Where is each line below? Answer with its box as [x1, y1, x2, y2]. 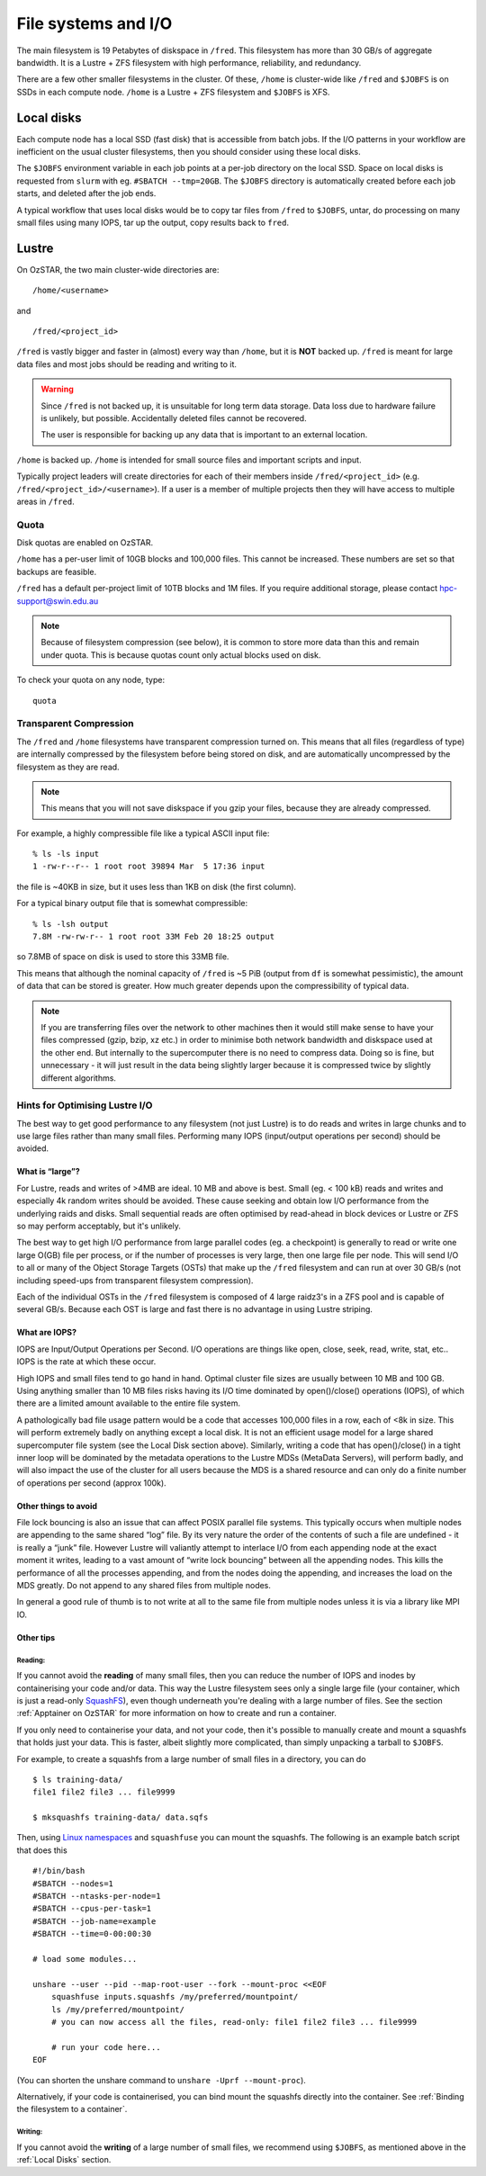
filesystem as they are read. [16, 761, 121, 772]
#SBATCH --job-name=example [32, 1916, 157, 1926]
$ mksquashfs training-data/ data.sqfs [32, 1812, 209, 1822]
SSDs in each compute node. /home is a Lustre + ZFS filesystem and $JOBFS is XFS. [16, 86, 330, 97]
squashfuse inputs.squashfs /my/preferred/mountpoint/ [50, 1992, 299, 2002]
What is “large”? [16, 1166, 80, 1177]
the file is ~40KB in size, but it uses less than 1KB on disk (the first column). [16, 881, 297, 892]
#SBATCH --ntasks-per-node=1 [32, 1891, 161, 1902]
